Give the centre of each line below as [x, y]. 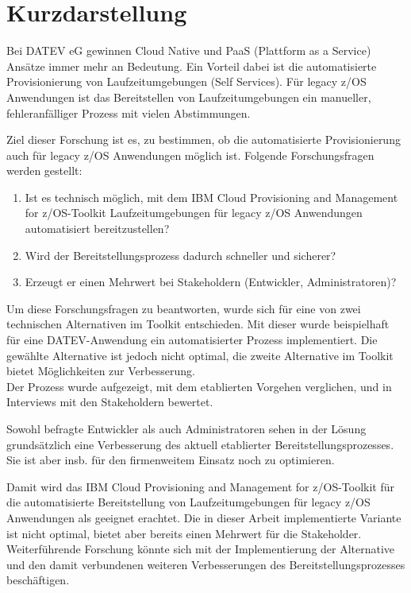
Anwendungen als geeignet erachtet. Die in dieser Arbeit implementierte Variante [204, 517]
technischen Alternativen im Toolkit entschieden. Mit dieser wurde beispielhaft [198, 324]
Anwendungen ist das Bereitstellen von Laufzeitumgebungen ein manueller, [189, 97]
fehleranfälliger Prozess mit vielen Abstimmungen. [129, 112]
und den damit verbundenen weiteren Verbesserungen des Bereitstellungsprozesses [206, 564]
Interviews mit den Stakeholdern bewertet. [110, 402]
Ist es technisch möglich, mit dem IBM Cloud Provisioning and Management [211, 197]
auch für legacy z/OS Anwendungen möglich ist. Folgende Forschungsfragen [190, 155]
